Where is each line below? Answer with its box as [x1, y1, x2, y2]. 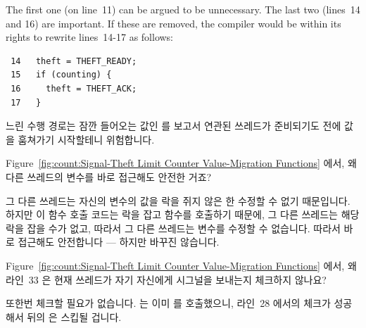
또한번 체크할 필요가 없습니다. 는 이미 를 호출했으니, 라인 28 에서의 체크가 [6, 296, 331, 310]
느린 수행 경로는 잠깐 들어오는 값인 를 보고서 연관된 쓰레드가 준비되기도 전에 [6, 118, 341, 133]
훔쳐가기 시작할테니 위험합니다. [18, 132, 155, 146]
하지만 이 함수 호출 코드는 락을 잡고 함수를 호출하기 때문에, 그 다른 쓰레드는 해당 [6, 207, 360, 222]
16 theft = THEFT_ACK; [11, 83, 137, 94]
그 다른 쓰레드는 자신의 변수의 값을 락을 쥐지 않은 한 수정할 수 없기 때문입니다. [6, 193, 351, 208]
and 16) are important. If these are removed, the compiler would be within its [6, 15, 341, 30]
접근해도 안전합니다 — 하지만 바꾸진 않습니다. [18, 234, 220, 249]
